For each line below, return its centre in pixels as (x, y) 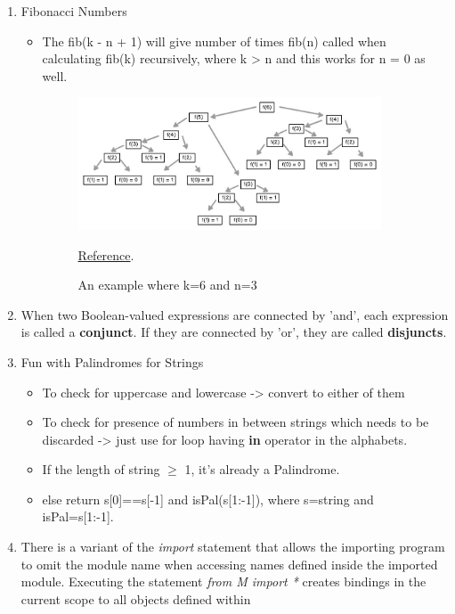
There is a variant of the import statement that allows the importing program (233, 547)
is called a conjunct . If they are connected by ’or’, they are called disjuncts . (234, 332)
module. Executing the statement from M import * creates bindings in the (223, 581)
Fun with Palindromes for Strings (112, 361)
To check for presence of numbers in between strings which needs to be (236, 422)
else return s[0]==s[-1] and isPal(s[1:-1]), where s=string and (208, 499)
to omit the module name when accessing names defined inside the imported (229, 564)
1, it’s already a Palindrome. (262, 469)
